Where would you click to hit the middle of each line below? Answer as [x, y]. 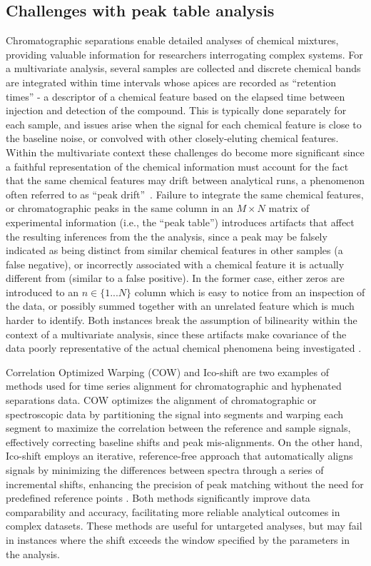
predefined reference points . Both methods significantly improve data [158, 498]
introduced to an [42, 292]
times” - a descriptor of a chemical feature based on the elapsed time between [176, 96]
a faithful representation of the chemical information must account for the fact [177, 166]
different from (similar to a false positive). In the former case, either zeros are [175, 278]
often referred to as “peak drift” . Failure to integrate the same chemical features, [185, 194]
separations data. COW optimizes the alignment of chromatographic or [161, 400]
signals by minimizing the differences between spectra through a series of [165, 470]
